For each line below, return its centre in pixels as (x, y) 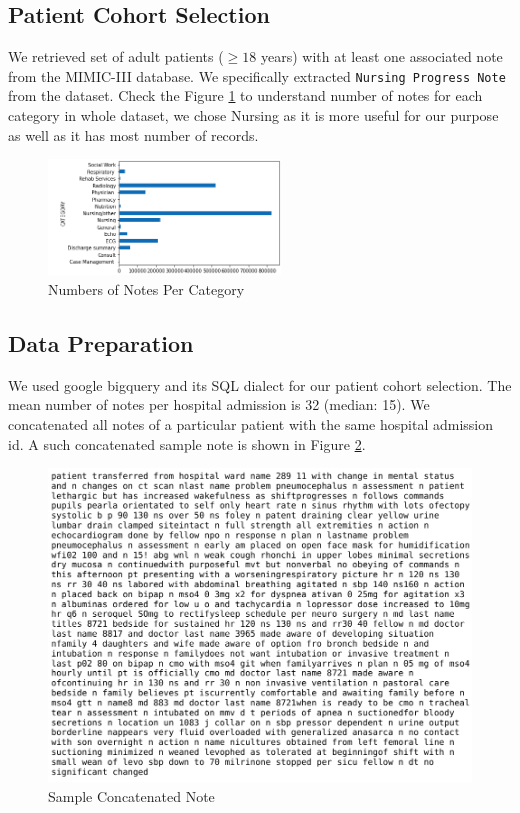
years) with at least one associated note (381, 56)
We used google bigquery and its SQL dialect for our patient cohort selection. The (260, 384)
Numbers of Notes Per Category (146, 288)
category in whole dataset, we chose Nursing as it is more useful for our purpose (253, 115)
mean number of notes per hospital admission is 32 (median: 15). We (219, 404)
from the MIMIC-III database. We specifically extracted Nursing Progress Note (257, 75)
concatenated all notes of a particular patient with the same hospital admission (251, 423)
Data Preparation (101, 342)
